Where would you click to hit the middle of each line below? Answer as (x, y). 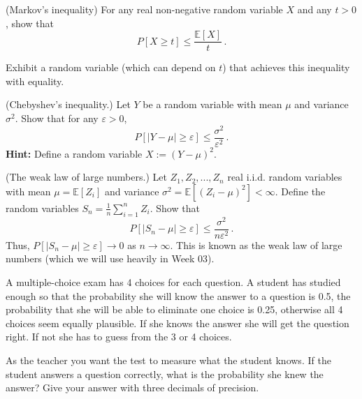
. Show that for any (57, 118)
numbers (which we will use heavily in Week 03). (110, 258)
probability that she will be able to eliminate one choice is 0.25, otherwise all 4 (174, 309)
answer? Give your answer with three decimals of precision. (132, 387)
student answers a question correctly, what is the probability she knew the (165, 374)
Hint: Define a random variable (74, 153)
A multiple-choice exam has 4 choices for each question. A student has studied (173, 282)
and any (314, 9)
